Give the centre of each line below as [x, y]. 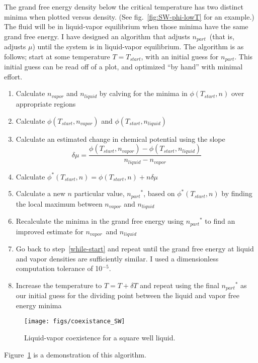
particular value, [99, 193]
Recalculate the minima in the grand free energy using [100, 221]
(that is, [222, 36]
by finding [237, 193]
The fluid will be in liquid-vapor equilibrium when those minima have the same [126, 26]
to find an [220, 221]
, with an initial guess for [180, 56]
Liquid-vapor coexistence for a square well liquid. [100, 338]
